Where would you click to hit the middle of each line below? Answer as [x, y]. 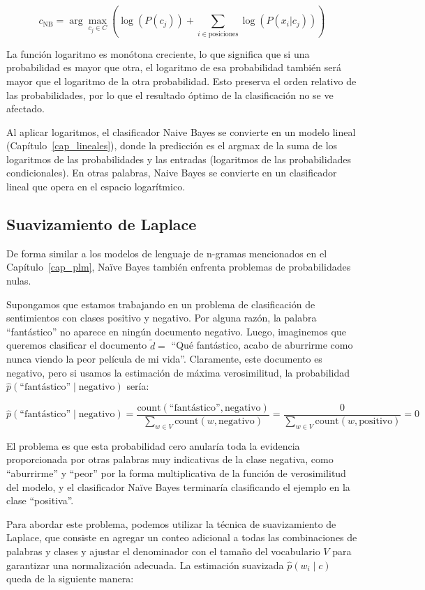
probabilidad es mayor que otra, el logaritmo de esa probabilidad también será [174, 67]
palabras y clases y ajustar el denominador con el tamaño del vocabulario [163, 551]
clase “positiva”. [40, 500]
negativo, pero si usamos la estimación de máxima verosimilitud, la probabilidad [178, 372]
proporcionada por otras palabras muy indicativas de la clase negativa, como [170, 459]
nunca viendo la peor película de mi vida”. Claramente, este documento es [164, 359]
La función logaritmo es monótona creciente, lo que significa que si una [158, 53]
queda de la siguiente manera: [70, 578]
